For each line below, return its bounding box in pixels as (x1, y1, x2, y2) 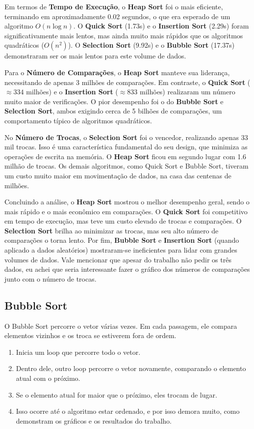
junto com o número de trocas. (4, 273, 97, 284)
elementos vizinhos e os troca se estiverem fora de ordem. (4, 330, 177, 341)
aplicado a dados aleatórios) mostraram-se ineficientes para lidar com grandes (4, 245, 237, 255)
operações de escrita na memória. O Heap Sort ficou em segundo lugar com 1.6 (4, 151, 247, 161)
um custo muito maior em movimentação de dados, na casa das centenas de (4, 170, 231, 180)
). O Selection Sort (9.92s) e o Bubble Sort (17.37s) (68, 40, 235, 50)
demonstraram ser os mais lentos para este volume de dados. (4, 51, 186, 61)
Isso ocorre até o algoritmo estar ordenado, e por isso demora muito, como (16, 406, 240, 416)
